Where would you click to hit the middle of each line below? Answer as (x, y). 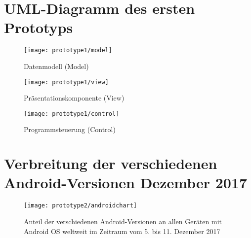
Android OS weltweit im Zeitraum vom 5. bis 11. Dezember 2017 (122, 231)
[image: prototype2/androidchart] (81, 206)
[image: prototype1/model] (68, 51)
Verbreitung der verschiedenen (111, 163)
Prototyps (39, 27)
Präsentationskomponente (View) (74, 98)
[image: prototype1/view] (66, 82)
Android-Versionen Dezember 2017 (126, 183)
